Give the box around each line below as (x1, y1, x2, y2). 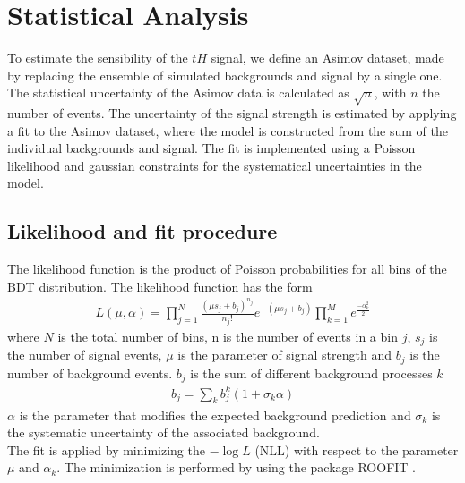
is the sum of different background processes (190, 363, 433, 382)
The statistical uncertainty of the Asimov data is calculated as (7, 83, 349, 102)
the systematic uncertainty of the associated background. (7, 423, 320, 442)
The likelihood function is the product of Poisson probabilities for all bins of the (7, 259, 447, 278)
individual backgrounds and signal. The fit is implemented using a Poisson (7, 139, 416, 157)
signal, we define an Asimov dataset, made (211, 48, 444, 67)
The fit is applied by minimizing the (7, 440, 205, 459)
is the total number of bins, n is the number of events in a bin (57, 326, 398, 345)
